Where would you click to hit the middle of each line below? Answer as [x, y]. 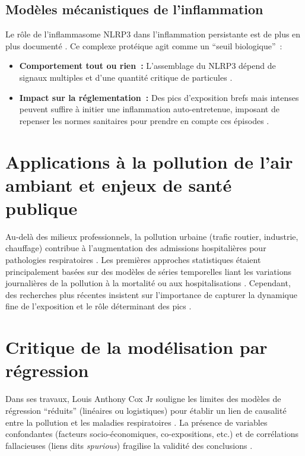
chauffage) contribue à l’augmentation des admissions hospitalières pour [136, 248]
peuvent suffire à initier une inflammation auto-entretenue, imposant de [149, 109]
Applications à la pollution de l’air [149, 161]
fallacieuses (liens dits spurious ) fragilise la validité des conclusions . [129, 445]
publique [42, 208]
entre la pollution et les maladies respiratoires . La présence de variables [136, 422]
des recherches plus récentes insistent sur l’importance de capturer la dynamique [151, 294]
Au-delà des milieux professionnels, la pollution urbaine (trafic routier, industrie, [152, 236]
